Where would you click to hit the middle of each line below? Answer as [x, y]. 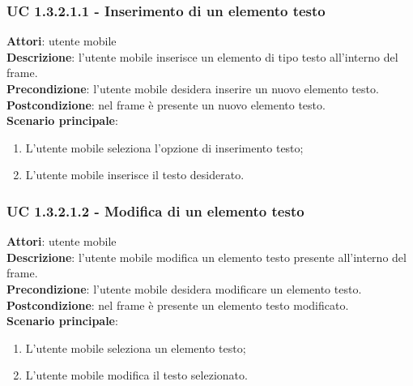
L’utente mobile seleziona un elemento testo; [136, 347]
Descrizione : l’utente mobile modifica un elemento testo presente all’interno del [206, 257]
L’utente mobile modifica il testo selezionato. [136, 375]
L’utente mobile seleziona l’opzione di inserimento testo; [164, 147]
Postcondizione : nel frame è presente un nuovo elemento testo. [166, 104]
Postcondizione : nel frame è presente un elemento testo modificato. [178, 305]
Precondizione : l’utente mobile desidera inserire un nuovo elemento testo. [193, 88]
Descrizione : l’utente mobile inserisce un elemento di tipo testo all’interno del [202, 56]
